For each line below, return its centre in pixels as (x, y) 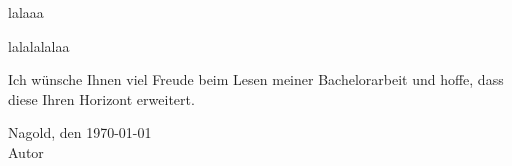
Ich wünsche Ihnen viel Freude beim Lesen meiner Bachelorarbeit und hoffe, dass (256, 79)
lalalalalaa (39, 45)
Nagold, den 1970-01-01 (80, 132)
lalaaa (26, 12)
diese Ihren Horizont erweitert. (101, 98)
